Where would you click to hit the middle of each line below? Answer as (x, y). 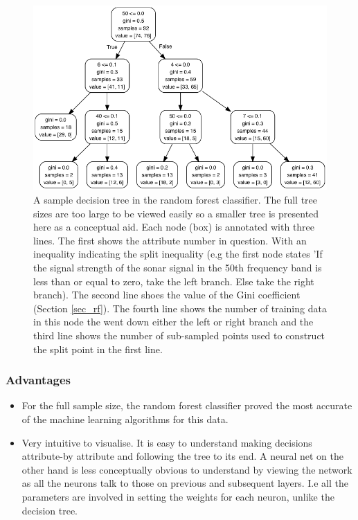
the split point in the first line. (98, 349)
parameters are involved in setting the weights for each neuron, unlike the (178, 496)
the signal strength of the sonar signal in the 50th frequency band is (178, 267)
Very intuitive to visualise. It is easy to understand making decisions (167, 442)
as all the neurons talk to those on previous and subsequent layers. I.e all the (185, 483)
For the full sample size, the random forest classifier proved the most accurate (187, 405)
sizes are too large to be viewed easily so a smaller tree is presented (176, 213)
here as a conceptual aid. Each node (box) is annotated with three (174, 227)
